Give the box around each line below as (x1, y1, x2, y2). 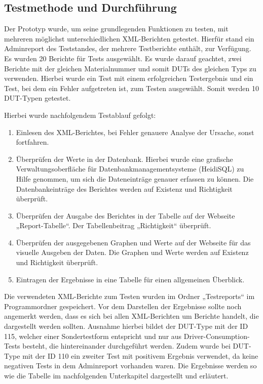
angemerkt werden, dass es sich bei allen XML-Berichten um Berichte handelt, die (4, 311, 259, 321)
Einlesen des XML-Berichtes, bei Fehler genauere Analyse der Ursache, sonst (16, 126, 254, 137)
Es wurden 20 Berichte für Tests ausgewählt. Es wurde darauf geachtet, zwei (4, 53, 242, 63)
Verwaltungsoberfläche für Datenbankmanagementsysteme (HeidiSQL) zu (16, 163, 244, 174)
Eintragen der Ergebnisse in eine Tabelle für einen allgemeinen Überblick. (16, 274, 245, 284)
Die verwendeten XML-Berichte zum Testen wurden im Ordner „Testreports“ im (4, 291, 255, 302)
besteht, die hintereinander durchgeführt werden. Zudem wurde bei (22, 340, 231, 351)
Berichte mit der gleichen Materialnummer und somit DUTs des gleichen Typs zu (4, 63, 256, 73)
